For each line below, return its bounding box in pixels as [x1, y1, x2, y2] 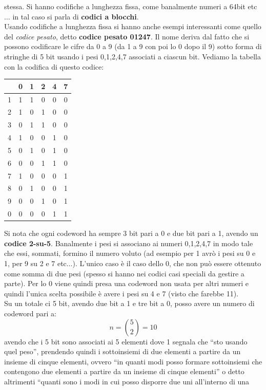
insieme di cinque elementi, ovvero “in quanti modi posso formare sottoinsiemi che [4, 356, 262, 366]
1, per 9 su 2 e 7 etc [4, 257, 67, 268]
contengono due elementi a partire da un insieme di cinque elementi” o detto [4, 366, 244, 377]
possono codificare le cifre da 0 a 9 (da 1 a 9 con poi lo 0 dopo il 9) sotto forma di [4, 41, 262, 52]
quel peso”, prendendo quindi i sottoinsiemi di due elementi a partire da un [4, 346, 241, 357]
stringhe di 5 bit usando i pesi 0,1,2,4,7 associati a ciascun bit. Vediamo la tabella [4, 51, 261, 61]
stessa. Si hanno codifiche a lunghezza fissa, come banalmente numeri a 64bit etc [4, 1, 257, 11]
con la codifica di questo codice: [4, 61, 104, 72]
